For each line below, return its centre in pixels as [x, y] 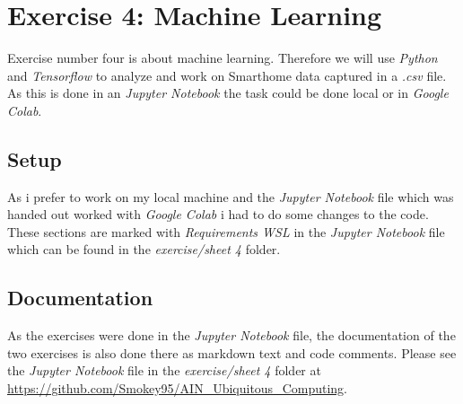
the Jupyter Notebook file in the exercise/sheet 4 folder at [164, 370]
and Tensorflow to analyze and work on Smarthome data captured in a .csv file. [227, 75]
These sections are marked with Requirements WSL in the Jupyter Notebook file [226, 231]
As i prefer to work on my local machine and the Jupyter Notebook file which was [231, 196]
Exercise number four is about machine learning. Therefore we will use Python [223, 58]
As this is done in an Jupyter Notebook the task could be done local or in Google [228, 93]
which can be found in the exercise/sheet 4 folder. [144, 249]
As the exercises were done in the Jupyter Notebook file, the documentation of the [231, 335]
